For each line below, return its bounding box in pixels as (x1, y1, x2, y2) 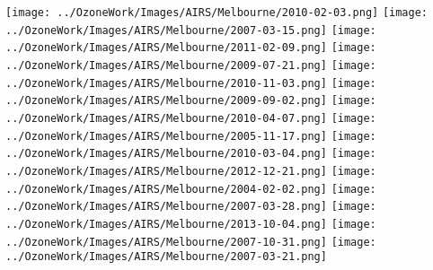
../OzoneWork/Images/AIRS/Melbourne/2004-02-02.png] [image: (5, 182, 376, 196)
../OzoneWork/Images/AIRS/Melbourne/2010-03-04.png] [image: (5, 147, 376, 161)
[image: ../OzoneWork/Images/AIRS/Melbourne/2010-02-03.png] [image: (5, 6, 429, 19)
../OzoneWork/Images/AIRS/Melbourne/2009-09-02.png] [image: (5, 94, 376, 108)
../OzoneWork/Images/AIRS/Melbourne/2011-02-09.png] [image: (5, 41, 376, 55)
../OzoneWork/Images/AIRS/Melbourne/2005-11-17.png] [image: (5, 129, 376, 143)
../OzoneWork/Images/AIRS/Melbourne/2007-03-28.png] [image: (5, 200, 376, 213)
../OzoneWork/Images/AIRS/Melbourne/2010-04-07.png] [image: (5, 111, 376, 125)
